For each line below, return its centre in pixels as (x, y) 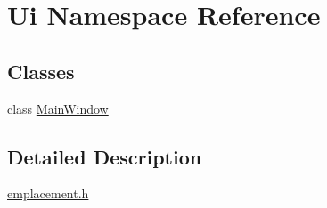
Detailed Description (105, 156)
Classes (41, 71)
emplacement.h (48, 193)
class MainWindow (58, 108)
